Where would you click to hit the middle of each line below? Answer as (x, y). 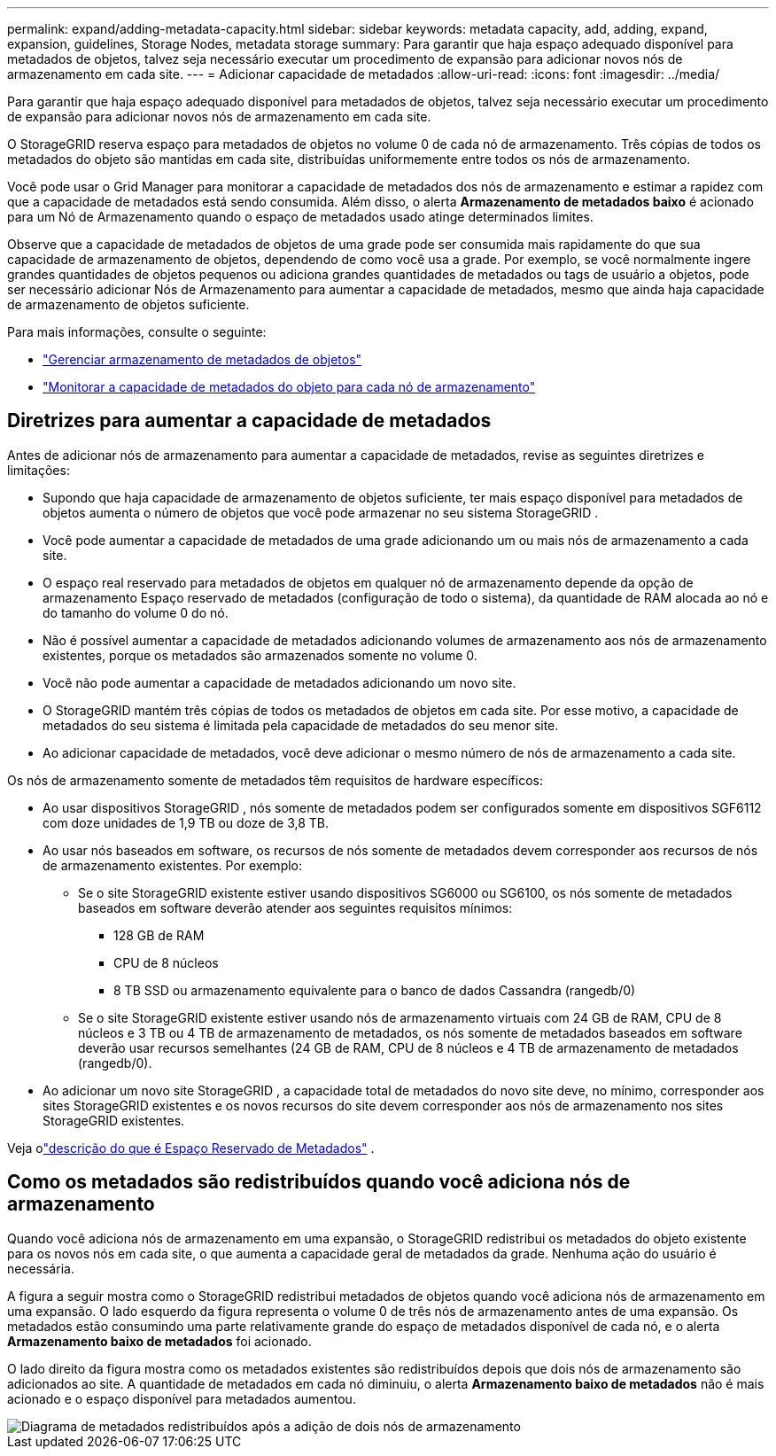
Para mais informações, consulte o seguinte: (137, 332)
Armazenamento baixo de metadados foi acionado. (159, 1341)
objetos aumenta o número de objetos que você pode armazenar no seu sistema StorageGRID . (321, 512)
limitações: (39, 470)
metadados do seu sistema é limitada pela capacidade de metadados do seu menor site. (301, 725)
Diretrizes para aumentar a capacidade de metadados (249, 421)
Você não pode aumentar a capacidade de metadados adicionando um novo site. (279, 682)
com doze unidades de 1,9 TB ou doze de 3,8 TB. (186, 822)
